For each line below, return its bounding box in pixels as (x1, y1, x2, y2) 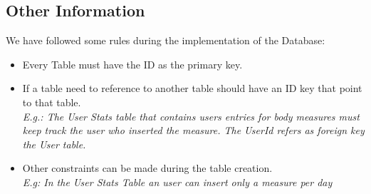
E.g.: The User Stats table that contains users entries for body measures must (22, 108, 360, 123)
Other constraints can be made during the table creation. (22, 160, 273, 175)
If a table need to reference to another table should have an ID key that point (22, 81, 362, 96)
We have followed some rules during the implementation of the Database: (6, 33, 325, 48)
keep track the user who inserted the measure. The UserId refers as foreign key (22, 123, 365, 138)
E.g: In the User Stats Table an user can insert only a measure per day (22, 174, 333, 189)
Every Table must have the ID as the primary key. (22, 56, 243, 71)
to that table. (22, 94, 81, 109)
